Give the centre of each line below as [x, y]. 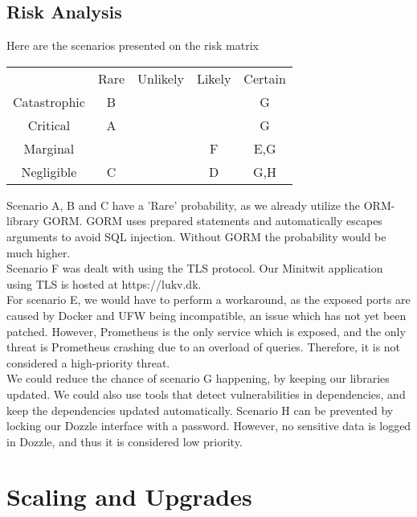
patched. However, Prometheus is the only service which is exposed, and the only [206, 331]
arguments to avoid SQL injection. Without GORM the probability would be [196, 236]
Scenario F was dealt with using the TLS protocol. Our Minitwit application [195, 268]
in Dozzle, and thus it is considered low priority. [125, 441]
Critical [49, 125]
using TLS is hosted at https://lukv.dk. [104, 283]
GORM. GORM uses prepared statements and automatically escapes [213, 221]
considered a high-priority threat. [88, 362]
